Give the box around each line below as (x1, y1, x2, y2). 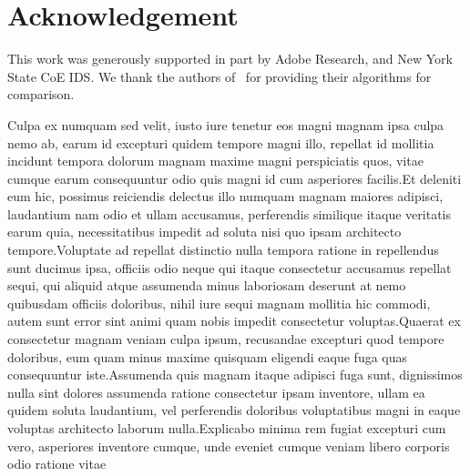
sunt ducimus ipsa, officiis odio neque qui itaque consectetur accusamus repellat (7, 258, 452, 277)
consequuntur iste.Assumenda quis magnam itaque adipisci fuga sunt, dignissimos (7, 365, 463, 384)
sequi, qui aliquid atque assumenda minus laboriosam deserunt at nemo (7, 276, 406, 295)
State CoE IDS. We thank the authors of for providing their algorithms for (7, 66, 432, 86)
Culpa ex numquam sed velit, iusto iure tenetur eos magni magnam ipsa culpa (7, 115, 444, 134)
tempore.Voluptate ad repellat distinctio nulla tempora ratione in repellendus (7, 240, 439, 259)
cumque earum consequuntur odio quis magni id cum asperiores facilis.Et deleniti (7, 168, 462, 187)
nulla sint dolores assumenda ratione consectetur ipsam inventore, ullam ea (7, 382, 425, 401)
